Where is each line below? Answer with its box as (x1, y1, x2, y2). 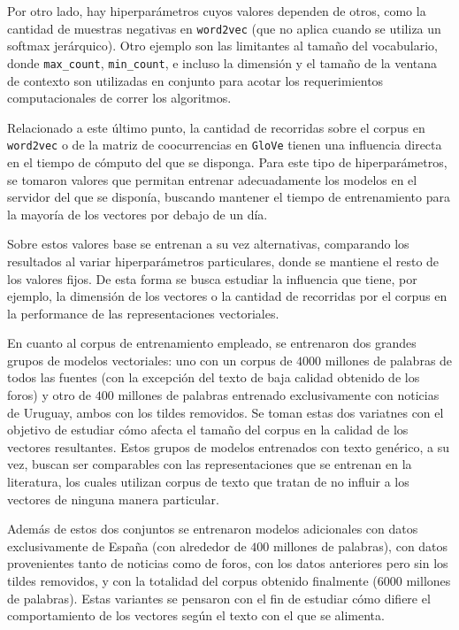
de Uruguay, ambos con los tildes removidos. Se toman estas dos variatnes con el (7, 403, 444, 421)
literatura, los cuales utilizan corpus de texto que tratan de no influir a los (7, 472, 409, 491)
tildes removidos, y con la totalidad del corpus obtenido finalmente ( (7, 572, 378, 589)
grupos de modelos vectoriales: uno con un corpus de (7, 350, 293, 369)
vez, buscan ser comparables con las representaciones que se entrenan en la (7, 455, 412, 473)
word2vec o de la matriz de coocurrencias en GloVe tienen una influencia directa (7, 135, 442, 154)
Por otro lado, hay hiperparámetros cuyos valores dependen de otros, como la (7, 2, 426, 19)
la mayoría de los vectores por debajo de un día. (7, 204, 268, 223)
